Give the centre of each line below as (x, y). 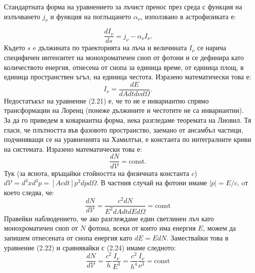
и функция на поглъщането (91, 16)
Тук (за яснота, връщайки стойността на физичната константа (97, 173)
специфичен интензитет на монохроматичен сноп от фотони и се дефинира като (124, 57)
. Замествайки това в (197, 237)
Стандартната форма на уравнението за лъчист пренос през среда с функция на (123, 6)
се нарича (212, 48)
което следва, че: (29, 192)
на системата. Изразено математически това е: (73, 149)
